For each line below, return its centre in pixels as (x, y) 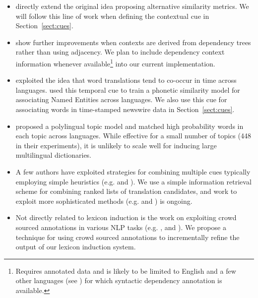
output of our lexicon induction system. (76, 247)
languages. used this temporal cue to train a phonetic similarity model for (128, 89)
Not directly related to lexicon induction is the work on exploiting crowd (126, 217)
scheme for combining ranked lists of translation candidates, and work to (126, 191)
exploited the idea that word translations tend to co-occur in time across (126, 80)
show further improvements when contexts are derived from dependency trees (133, 42)
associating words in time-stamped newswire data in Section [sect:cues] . (125, 109)
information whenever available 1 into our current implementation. (115, 62)
